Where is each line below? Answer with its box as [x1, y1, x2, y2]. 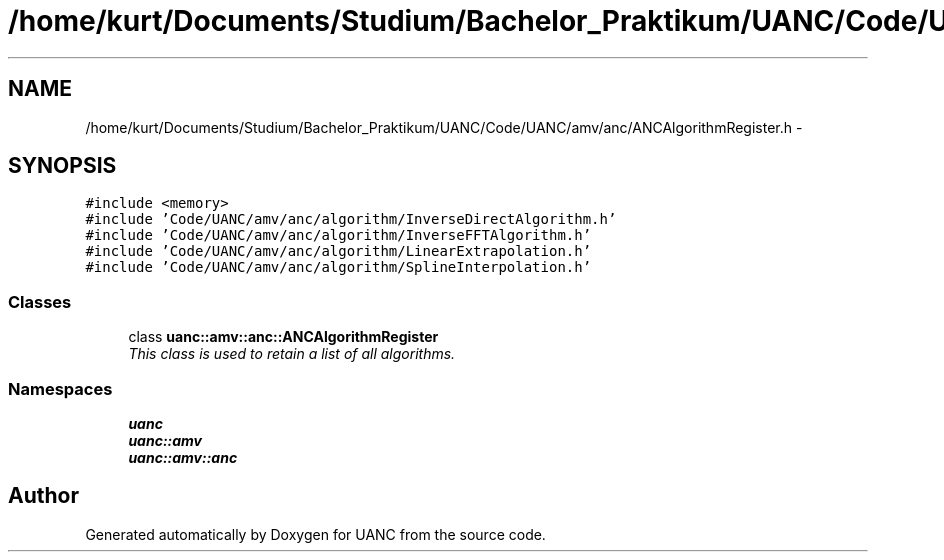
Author [8, 483, 79, 509]
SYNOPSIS [8, 153, 117, 179]
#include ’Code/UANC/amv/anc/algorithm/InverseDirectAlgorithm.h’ [85, 211, 617, 228]
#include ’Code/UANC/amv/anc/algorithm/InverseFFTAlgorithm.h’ [85, 227, 592, 244]
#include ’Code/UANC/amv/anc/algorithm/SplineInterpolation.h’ [85, 259, 592, 276]
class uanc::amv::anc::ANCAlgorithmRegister [128, 328, 439, 346]
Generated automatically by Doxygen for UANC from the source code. [85, 525, 546, 543]
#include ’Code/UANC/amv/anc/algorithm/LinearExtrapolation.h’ [85, 243, 592, 260]
